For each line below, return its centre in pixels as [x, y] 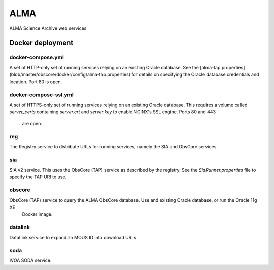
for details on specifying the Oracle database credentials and [195, 75]
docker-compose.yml [37, 57]
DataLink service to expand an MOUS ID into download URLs [73, 238]
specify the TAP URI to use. [38, 177]
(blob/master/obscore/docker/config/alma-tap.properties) [70, 75]
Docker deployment [41, 43]
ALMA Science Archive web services [48, 28]
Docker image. [37, 214]
